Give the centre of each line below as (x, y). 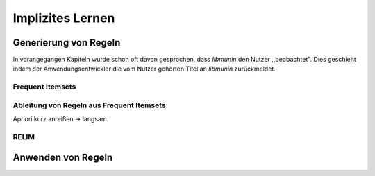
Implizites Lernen (64, 18)
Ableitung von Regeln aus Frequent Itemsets (89, 105)
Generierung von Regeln (67, 43)
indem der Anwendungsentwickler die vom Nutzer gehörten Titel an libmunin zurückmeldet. (144, 69)
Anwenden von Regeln (63, 157)
